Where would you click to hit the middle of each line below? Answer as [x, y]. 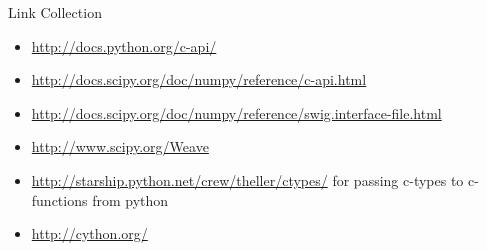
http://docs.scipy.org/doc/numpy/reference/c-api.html [199, 79]
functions [59, 199]
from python [130, 199]
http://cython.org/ [89, 233]
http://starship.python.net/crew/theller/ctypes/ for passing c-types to [247, 179]
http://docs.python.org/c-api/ [124, 45]
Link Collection [55, 12]
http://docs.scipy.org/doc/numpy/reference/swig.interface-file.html [236, 112]
